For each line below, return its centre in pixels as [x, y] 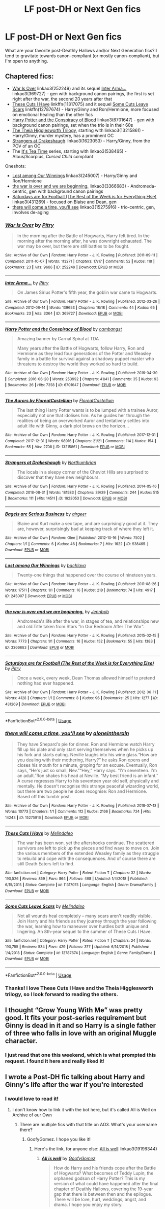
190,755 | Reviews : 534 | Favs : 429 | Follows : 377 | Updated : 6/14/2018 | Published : [77, 947]
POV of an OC [26, 146]
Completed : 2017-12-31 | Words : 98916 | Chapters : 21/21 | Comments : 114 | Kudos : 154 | [81, 441]
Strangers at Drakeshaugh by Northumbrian [51, 462]
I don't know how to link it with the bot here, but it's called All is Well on [84, 1109]
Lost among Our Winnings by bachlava [45, 565]
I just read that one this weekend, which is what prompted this [81, 1055]
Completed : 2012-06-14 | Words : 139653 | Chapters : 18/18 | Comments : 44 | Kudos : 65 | [81, 307]
